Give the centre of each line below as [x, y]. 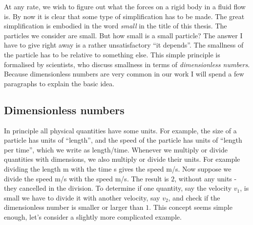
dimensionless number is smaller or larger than [74, 207]
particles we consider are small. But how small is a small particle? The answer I [123, 35]
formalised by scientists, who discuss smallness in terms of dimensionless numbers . [127, 64]
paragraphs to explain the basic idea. [59, 83]
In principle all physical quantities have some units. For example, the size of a [120, 130]
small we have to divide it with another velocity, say [82, 197]
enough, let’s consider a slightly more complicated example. [93, 216]
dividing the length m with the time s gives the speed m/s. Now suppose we [118, 168]
